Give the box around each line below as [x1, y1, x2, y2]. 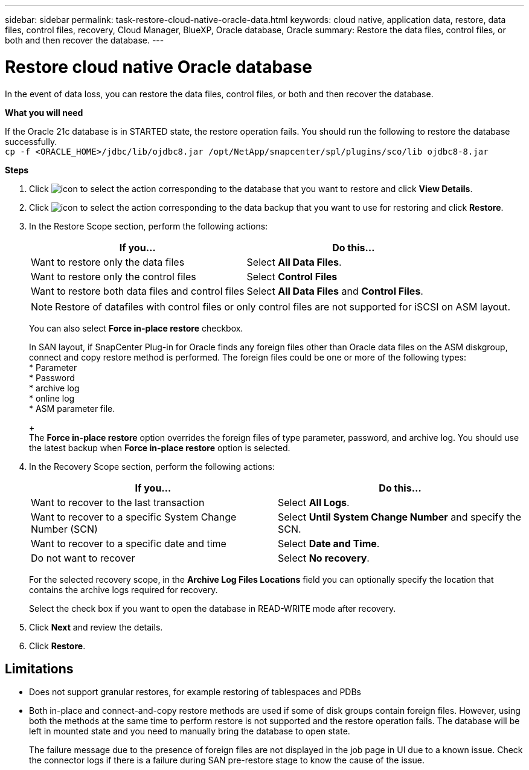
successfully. [5, 136, 57, 147]
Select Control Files [246, 270, 338, 283]
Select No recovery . [278, 551, 370, 564]
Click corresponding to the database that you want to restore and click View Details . [29, 183, 473, 194]
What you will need [5, 107, 83, 118]
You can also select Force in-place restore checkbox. [29, 322, 243, 333]
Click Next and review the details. [29, 621, 163, 632]
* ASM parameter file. [29, 403, 115, 414]
